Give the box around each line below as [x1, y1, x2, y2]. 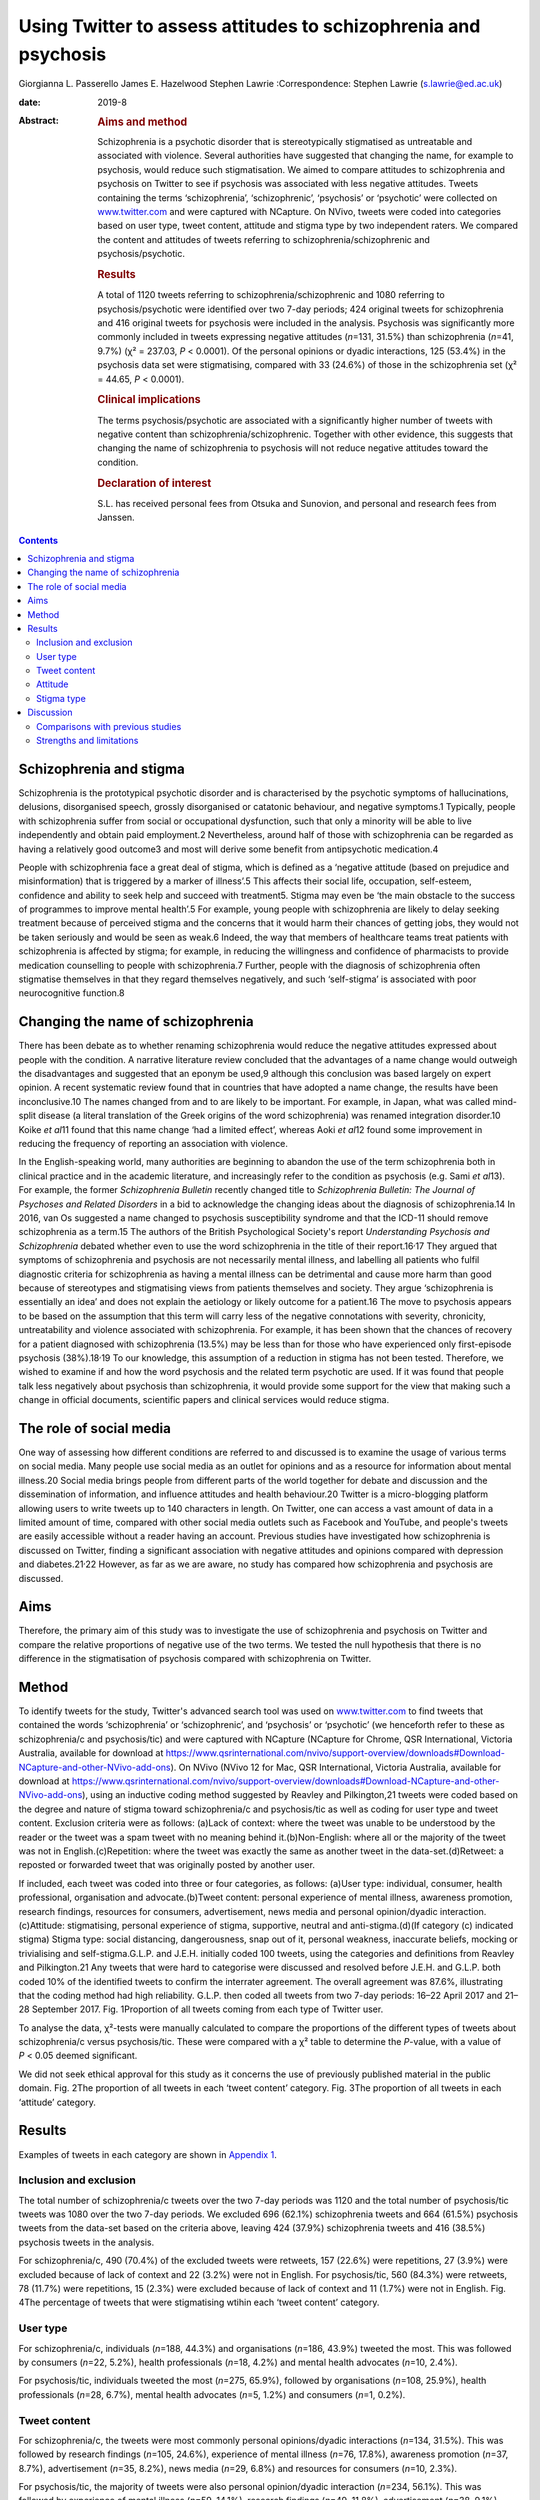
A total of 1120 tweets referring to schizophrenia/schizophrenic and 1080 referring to [97, 289, 445, 301]
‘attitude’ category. [18, 2096, 97, 2108]
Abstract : [18, 115, 59, 127]
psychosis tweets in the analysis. [18, 2236, 155, 2248]
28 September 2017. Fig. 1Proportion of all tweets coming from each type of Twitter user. [18, 2003, 384, 2015]
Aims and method [97, 115, 188, 129]
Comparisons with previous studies [36, 720, 182, 732]
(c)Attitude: [18, 1919, 65, 1931]
